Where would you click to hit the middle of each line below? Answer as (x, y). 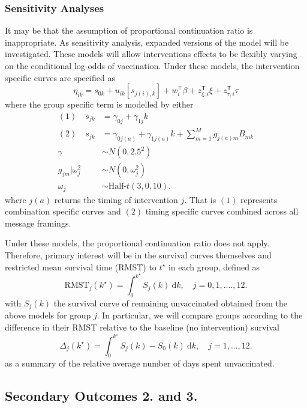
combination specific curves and (63, 211)
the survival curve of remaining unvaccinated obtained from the (170, 303)
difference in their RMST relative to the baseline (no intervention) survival (142, 327)
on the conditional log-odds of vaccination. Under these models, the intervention (152, 65)
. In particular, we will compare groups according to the (200, 315)
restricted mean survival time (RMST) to (81, 266)
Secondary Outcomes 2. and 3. (101, 396)
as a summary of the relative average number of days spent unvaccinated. (140, 363)
